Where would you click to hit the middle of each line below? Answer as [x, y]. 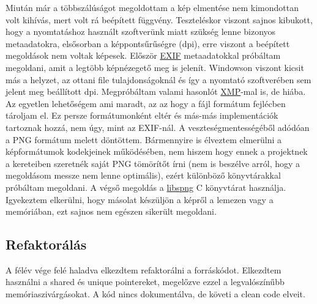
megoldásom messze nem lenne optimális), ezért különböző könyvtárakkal [143, 175]
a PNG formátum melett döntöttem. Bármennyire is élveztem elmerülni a [144, 139]
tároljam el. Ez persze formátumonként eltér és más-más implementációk [142, 115]
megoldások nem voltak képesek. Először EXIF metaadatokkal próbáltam [143, 55]
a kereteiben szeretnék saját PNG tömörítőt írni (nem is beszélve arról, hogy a [153, 163]
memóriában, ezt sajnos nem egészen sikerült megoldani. [111, 211]
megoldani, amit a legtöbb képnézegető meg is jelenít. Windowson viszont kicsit [155, 67]
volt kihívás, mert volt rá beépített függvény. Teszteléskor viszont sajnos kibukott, [159, 19]
